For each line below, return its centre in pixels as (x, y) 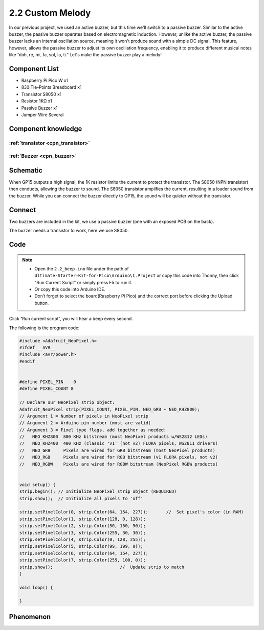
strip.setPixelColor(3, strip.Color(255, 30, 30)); (83, 533)
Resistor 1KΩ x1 (37, 101)
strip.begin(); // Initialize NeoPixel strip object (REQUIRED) (98, 492)
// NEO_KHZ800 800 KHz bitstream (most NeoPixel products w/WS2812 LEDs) (113, 437)
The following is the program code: (44, 328)
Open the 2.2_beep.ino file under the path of (82, 268)
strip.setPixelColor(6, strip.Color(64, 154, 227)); (84, 553)
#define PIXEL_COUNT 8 (46, 389)
